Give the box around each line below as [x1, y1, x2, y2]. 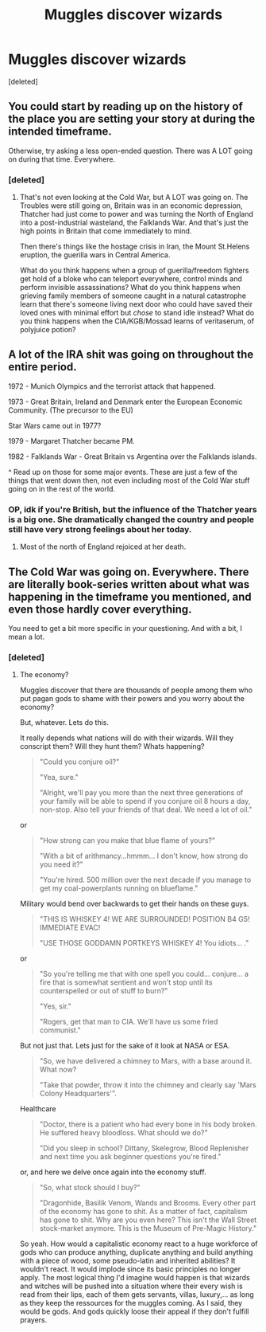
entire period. [8, 360, 77, 374]
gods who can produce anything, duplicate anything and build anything [19, 1248, 253, 1257]
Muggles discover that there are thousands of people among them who [19, 685, 253, 695]
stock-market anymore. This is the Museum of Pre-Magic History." [39, 1224, 256, 1233]
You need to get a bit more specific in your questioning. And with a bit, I [8, 623, 242, 633]
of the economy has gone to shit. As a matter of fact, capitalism [39, 1207, 248, 1216]
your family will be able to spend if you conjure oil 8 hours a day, [39, 797, 251, 806]
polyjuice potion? [19, 325, 77, 335]
